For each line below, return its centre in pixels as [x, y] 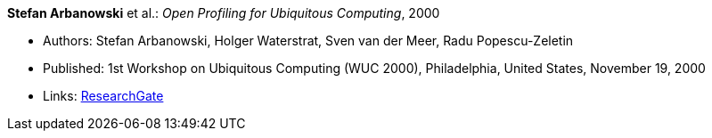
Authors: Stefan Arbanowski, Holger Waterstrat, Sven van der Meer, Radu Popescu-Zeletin [308, 41]
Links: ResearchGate [103, 96]
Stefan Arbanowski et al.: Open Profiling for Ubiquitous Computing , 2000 [224, 13]
